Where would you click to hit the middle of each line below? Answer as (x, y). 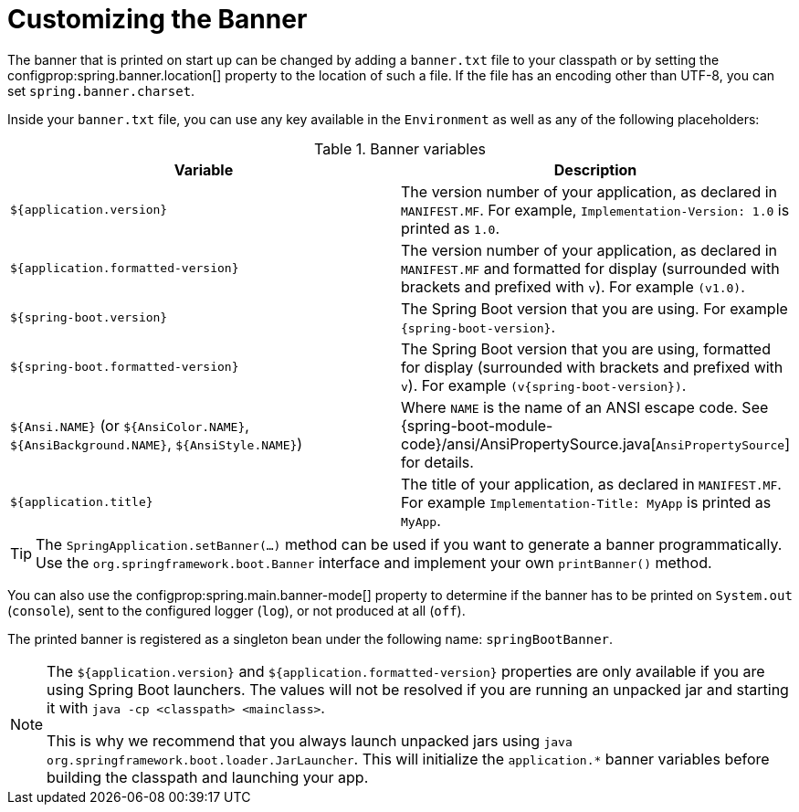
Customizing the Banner (158, 19)
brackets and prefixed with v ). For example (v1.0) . (573, 286)
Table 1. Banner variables (400, 148)
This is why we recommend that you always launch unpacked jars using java (310, 740)
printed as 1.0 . (451, 228)
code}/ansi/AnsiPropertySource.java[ (529, 443)
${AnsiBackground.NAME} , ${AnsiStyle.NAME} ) (157, 443)
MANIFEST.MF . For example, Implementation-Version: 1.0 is (595, 210)
